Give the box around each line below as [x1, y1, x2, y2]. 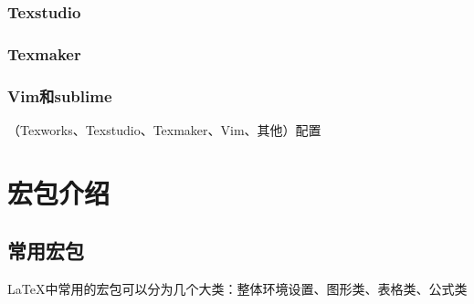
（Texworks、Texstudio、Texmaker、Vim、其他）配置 [7, 120, 321, 139]
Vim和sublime [7, 84, 112, 107]
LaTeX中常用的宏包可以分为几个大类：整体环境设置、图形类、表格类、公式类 [7, 279, 468, 299]
